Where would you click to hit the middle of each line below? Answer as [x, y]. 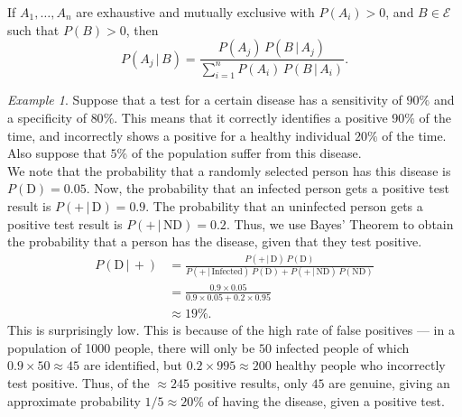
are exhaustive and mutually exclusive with [195, 12]
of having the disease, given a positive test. [326, 400]
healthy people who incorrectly [360, 365]
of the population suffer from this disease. [246, 153]
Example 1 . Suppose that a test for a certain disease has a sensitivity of [205, 100]
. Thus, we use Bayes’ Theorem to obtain [340, 223]
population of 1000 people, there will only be [131, 347]
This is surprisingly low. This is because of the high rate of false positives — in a [231, 330]
